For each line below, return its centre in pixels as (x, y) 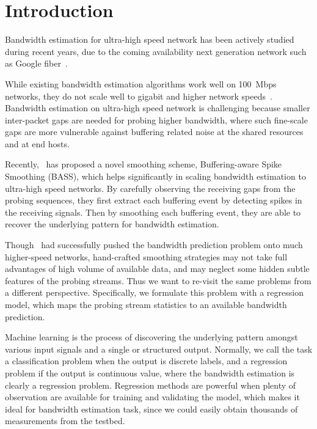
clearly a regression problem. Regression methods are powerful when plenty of (151, 385)
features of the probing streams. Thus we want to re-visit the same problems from (158, 280)
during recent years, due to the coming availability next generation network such (156, 51)
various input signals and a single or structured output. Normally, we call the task (159, 349)
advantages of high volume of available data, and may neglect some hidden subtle (157, 269)
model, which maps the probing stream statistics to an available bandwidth (146, 304)
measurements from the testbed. (65, 421)
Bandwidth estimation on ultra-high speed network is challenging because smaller (158, 108)
